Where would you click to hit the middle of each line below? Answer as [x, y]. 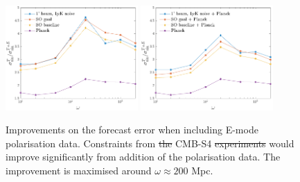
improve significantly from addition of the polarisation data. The [143, 157]
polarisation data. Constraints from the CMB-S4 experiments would [150, 143]
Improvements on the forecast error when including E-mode [132, 130]
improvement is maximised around [79, 170]
